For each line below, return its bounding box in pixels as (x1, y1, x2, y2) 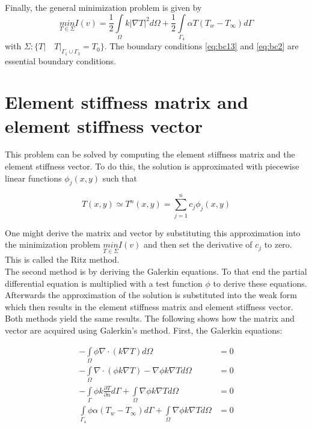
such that (102, 171, 138, 184)
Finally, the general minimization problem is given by (5, 1, 202, 13)
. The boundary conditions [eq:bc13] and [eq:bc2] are (104, 40, 299, 52)
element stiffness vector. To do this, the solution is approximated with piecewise (5, 160, 299, 173)
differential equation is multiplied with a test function (5, 277, 203, 289)
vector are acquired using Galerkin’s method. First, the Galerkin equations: (5, 323, 283, 336)
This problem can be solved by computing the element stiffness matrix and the (5, 148, 295, 160)
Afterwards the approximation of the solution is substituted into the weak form (5, 289, 297, 301)
